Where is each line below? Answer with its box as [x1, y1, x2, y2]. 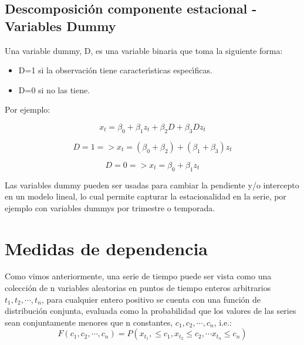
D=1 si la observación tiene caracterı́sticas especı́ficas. [18, 64, 212, 76]
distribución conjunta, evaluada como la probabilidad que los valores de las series [5, 305, 296, 317]
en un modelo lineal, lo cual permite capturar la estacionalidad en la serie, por [5, 190, 286, 202]
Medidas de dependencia [5, 236, 208, 260]
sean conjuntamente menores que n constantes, [5, 316, 173, 328]
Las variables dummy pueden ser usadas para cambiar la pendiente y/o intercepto [5, 178, 299, 191]
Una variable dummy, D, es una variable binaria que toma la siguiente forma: [5, 44, 283, 56]
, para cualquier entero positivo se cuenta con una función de [41, 293, 261, 305]
